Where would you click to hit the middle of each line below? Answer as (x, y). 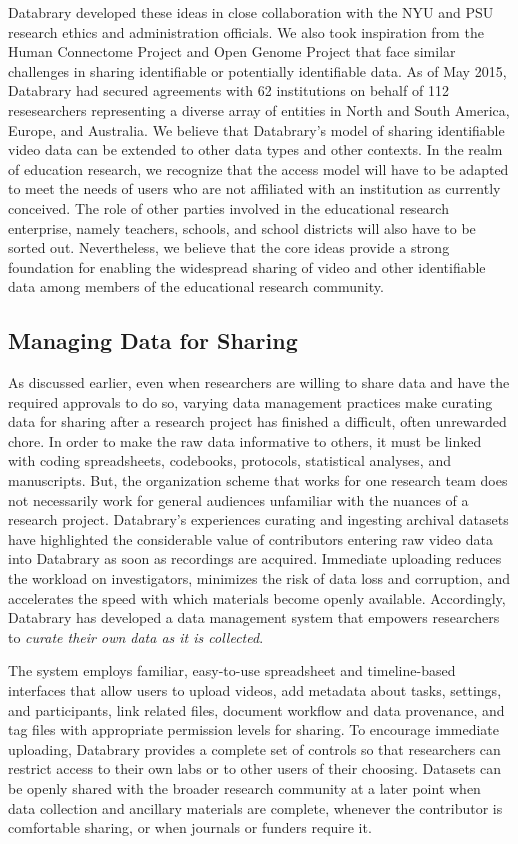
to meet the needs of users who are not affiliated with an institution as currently (254, 188)
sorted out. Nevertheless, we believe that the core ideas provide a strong (229, 247)
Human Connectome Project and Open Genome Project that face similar (232, 51)
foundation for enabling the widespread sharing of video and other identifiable (247, 266)
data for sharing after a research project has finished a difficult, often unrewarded (257, 421)
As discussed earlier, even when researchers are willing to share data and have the (259, 382)
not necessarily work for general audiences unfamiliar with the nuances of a (238, 499)
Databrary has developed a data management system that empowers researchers (254, 617)
